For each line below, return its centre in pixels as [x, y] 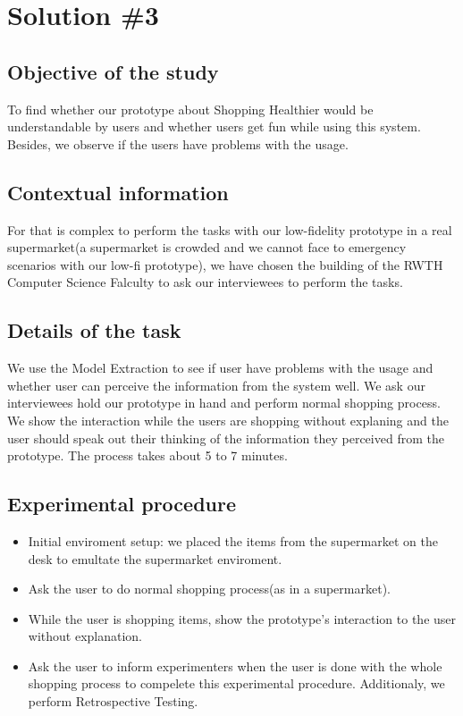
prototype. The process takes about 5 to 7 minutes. [147, 455]
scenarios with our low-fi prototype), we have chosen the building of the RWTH [225, 264]
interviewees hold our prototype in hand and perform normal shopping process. [224, 403]
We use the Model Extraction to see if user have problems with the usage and [220, 368]
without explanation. [85, 636]
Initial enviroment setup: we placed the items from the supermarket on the [233, 540]
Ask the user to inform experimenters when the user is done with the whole [235, 665]
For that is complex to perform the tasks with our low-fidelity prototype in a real [230, 229]
